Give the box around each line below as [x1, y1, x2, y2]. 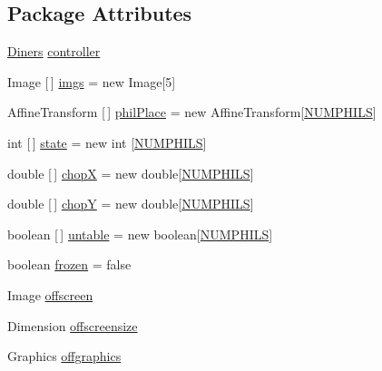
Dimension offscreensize [7, 316, 138, 335]
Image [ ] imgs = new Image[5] [7, 72, 176, 91]
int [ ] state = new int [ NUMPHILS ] [7, 132, 207, 151]
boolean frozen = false [7, 255, 132, 274]
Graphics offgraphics [7, 347, 122, 366]
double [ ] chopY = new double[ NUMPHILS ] [7, 194, 254, 213]
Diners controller [7, 42, 101, 61]
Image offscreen [7, 285, 93, 304]
